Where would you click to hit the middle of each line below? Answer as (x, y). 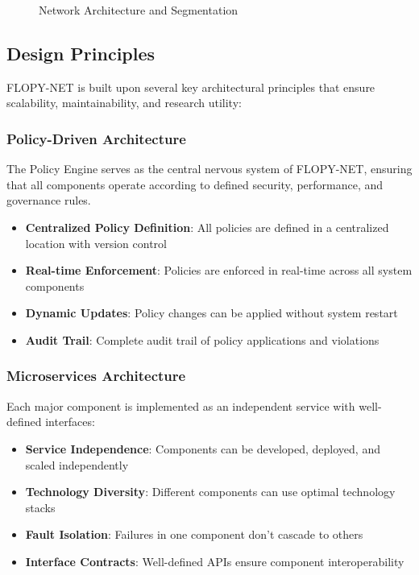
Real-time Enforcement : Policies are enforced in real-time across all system (219, 270)
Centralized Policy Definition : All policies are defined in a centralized (207, 227)
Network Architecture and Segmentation (139, 10)
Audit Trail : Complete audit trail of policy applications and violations (202, 339)
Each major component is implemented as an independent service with (181, 405)
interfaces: (70, 422)
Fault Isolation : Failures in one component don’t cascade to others (194, 534)
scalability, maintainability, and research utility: (124, 103)
